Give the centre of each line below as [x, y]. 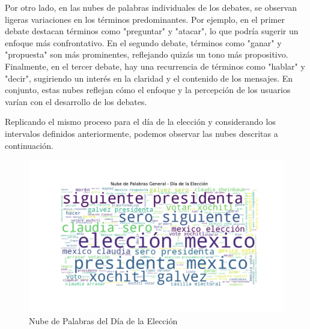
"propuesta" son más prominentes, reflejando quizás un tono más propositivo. [147, 54]
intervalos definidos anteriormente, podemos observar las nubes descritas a [141, 133]
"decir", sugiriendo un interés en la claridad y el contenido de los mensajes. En [149, 78]
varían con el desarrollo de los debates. [76, 101]
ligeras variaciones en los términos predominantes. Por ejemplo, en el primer [145, 19]
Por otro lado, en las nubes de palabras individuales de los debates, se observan [151, 7]
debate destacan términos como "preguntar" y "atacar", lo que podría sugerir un [152, 31]
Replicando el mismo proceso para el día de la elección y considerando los [140, 122]
